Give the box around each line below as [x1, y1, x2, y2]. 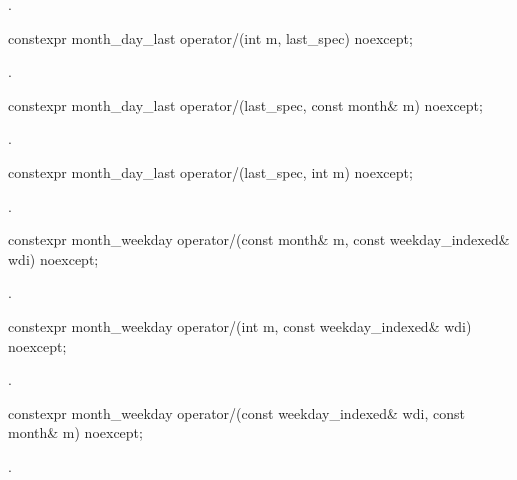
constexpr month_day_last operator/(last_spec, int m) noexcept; [8, 161, 413, 182]
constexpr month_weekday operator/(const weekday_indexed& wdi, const [8, 402, 465, 423]
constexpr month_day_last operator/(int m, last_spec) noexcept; [8, 27, 413, 48]
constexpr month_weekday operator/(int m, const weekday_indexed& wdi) [8, 315, 472, 336]
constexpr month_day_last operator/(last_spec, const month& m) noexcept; [8, 94, 483, 115]
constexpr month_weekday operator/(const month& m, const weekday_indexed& [8, 229, 510, 250]
